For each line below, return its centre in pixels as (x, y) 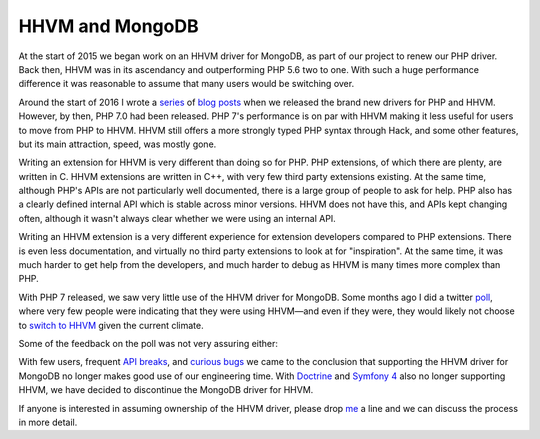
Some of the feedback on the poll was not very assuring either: (148, 343)
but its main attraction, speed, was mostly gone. (117, 144)
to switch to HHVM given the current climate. (111, 325)
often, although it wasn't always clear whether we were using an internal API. (177, 218)
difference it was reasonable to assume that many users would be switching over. (186, 84)
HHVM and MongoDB (108, 26)
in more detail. (48, 422)
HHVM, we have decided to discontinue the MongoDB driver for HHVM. (166, 390)
